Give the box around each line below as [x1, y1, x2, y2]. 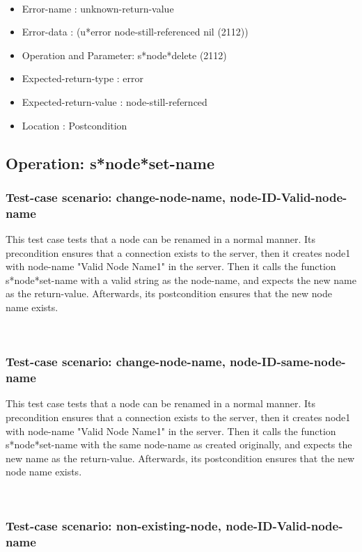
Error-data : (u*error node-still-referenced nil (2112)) [22, 24, 249, 39]
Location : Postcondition [22, 118, 127, 132]
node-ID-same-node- [230, 353, 346, 370]
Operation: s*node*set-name [6, 152, 215, 173]
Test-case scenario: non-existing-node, [6, 517, 221, 535]
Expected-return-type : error [22, 71, 144, 86]
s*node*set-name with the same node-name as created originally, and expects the [6, 437, 352, 452]
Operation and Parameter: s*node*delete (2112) [22, 47, 227, 62]
